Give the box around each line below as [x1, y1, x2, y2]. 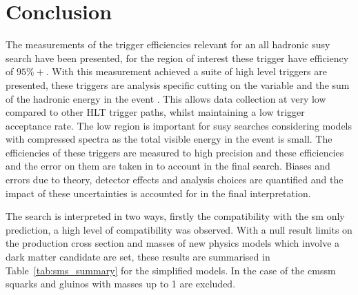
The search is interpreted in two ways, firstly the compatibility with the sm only [6, 209, 345, 223]
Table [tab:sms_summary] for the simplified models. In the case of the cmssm [6, 263, 336, 277]
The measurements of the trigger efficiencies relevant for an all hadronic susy [6, 37, 330, 52]
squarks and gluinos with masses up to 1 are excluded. [6, 276, 236, 291]
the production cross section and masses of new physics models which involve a [6, 236, 340, 250]
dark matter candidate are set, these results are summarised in [6, 250, 270, 264]
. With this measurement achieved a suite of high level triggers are [46, 64, 327, 79]
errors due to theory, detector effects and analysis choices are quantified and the [6, 172, 344, 187]
